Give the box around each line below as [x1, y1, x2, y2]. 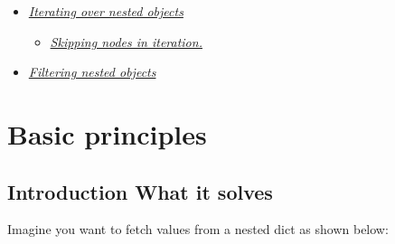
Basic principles [7, 115, 207, 152]
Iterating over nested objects [28, 2, 183, 20]
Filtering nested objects [28, 62, 156, 81]
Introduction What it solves [7, 177, 273, 205]
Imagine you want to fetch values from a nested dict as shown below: [7, 220, 389, 239]
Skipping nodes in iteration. [50, 32, 202, 51]
